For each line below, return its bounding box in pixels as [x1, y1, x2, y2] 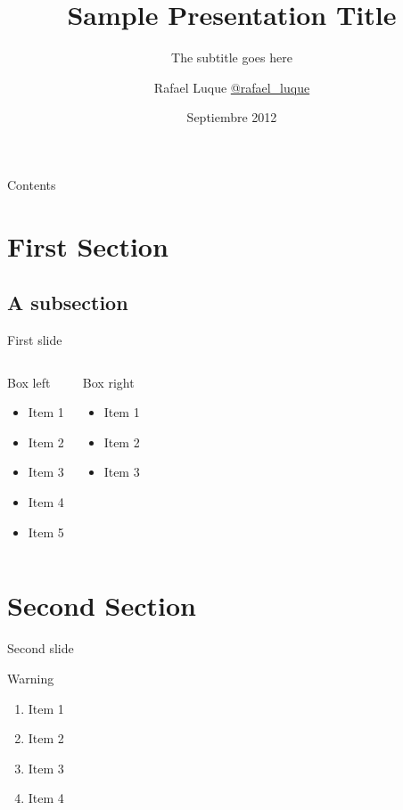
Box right [82, 372, 135, 391]
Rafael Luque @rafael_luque [153, 78, 310, 96]
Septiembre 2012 [186, 108, 277, 127]
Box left [7, 372, 51, 391]
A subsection [7, 289, 128, 316]
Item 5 [28, 522, 64, 541]
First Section [7, 227, 169, 264]
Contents [7, 175, 56, 193]
